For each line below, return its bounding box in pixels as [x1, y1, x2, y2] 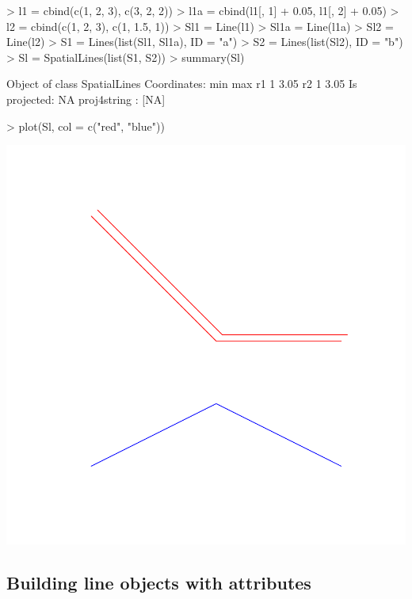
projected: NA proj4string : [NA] [6, 90, 166, 107]
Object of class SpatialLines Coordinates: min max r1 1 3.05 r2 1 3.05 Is [6, 75, 357, 92]
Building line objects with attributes [6, 570, 311, 595]
